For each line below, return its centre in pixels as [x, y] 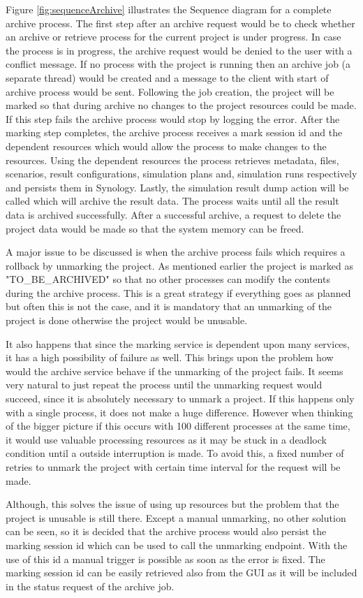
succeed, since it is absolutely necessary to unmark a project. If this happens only [180, 399]
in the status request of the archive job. [90, 586]
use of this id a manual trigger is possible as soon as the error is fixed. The [165, 559]
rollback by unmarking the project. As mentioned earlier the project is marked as [179, 265]
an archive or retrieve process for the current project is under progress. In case [173, 37]
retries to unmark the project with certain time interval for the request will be [173, 467]
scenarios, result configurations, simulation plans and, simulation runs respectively [181, 174]
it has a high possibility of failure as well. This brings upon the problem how [170, 357]
